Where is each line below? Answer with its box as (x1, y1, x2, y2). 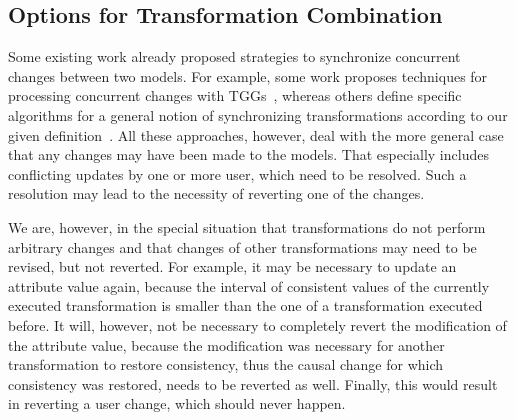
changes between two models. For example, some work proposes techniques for (8, 65, 488, 86)
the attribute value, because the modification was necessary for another (8, 334, 445, 355)
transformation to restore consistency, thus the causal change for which (8, 354, 444, 375)
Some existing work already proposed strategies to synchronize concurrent (8, 46, 461, 67)
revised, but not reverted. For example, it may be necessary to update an (8, 256, 457, 277)
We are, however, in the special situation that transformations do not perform (8, 216, 486, 237)
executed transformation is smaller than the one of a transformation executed (8, 295, 483, 316)
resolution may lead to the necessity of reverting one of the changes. (8, 183, 425, 204)
